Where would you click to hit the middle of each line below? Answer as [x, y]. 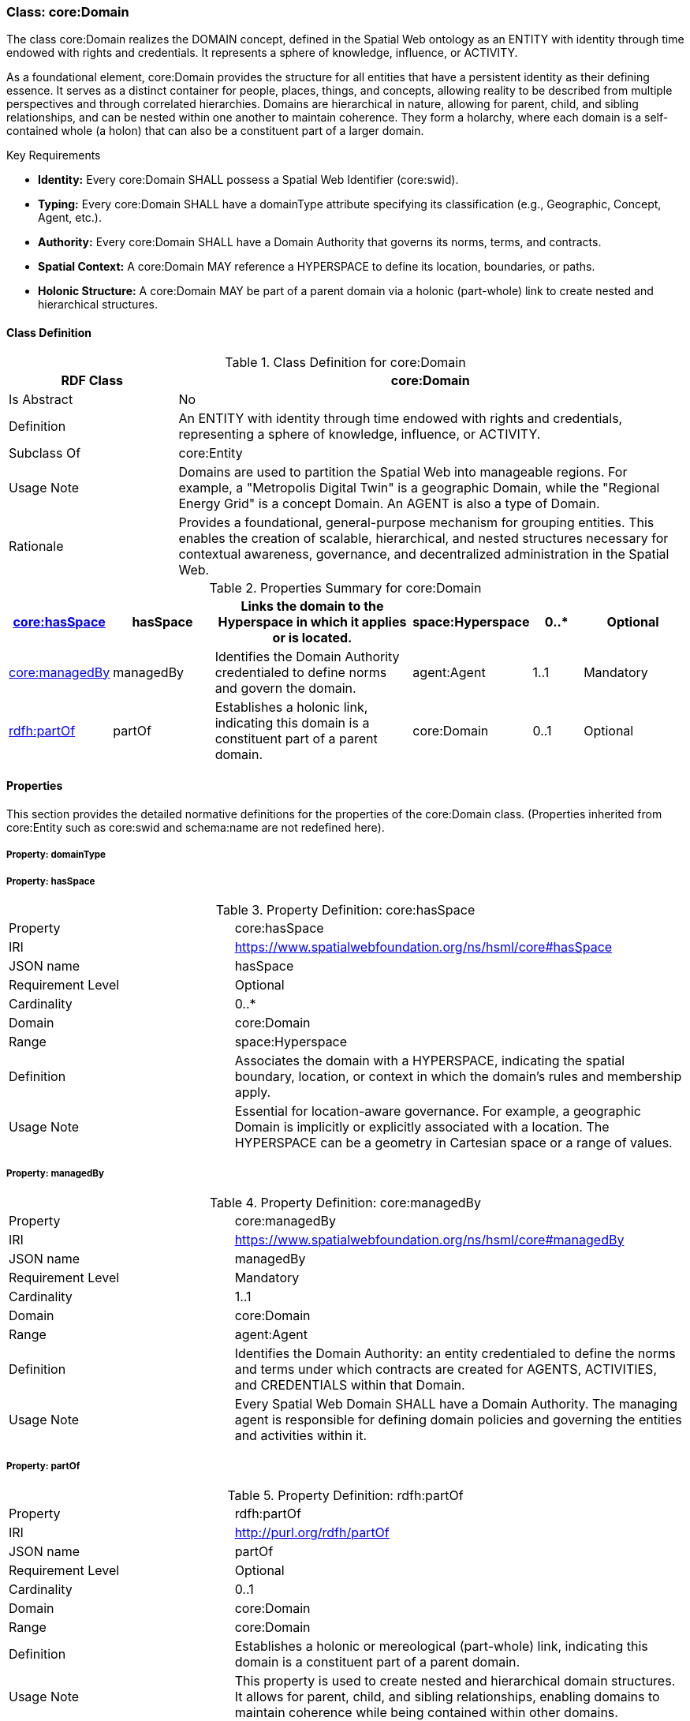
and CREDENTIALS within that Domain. [350, 1384]
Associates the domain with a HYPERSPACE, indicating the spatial [430, 1060]
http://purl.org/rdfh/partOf [312, 1532]
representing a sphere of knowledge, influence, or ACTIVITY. [360, 434]
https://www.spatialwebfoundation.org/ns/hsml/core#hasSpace [423, 947]
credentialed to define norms [301, 672]
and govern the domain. [285, 688]
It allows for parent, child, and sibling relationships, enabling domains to [447, 1696]
